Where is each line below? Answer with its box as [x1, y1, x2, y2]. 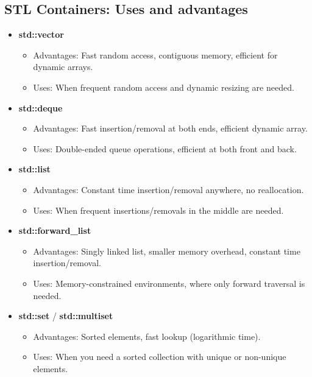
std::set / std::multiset [18, 309, 113, 322]
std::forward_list [18, 224, 91, 237]
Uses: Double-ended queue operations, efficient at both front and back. [33, 142, 297, 155]
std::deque [18, 101, 63, 114]
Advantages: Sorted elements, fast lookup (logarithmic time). [33, 329, 261, 342]
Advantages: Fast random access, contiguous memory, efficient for [33, 48, 278, 61]
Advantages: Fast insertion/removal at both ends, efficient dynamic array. [33, 122, 308, 135]
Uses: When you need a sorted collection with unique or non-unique [33, 350, 286, 363]
